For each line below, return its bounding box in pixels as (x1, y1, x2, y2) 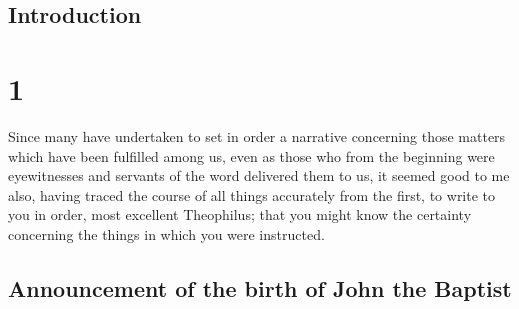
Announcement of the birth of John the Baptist (8, 272, 512, 303)
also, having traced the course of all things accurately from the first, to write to (8, 184, 496, 205)
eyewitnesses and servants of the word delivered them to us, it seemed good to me (8, 165, 510, 186)
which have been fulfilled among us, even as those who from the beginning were (8, 145, 495, 166)
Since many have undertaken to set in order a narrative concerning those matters (8, 125, 506, 146)
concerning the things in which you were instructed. (8, 223, 325, 244)
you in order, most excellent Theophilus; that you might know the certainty (8, 204, 472, 225)
